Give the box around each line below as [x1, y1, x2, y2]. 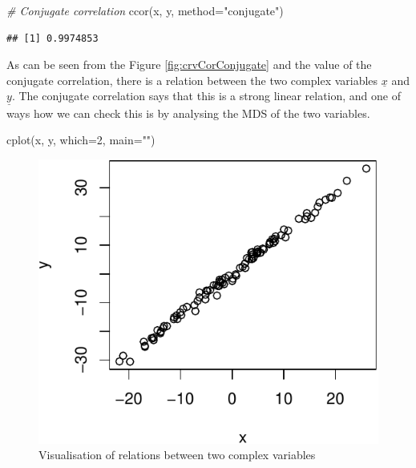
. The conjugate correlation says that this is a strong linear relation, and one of [11, 87, 402, 104]
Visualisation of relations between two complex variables [38, 446, 316, 463]
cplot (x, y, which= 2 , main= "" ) [6, 131, 155, 148]
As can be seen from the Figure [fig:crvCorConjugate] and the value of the [6, 56, 372, 73]
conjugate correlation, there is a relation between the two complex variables [6, 71, 378, 88]
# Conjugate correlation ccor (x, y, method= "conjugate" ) [6, 2, 284, 18]
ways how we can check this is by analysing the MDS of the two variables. [6, 104, 370, 121]
